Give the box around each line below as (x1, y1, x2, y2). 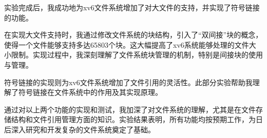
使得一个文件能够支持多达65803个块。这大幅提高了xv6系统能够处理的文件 (4, 39, 249, 50)
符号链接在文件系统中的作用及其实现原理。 (18, 87, 162, 97)
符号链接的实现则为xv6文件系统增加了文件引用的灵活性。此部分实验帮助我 (4, 76, 253, 87)
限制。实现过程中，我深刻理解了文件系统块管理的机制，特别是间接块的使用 (11, 49, 263, 60)
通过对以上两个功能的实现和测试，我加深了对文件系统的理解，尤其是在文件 (4, 104, 256, 114)
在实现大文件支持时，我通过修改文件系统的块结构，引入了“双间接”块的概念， (4, 29, 263, 40)
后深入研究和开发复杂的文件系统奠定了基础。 (4, 124, 155, 134)
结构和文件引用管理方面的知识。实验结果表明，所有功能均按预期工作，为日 (11, 114, 263, 125)
